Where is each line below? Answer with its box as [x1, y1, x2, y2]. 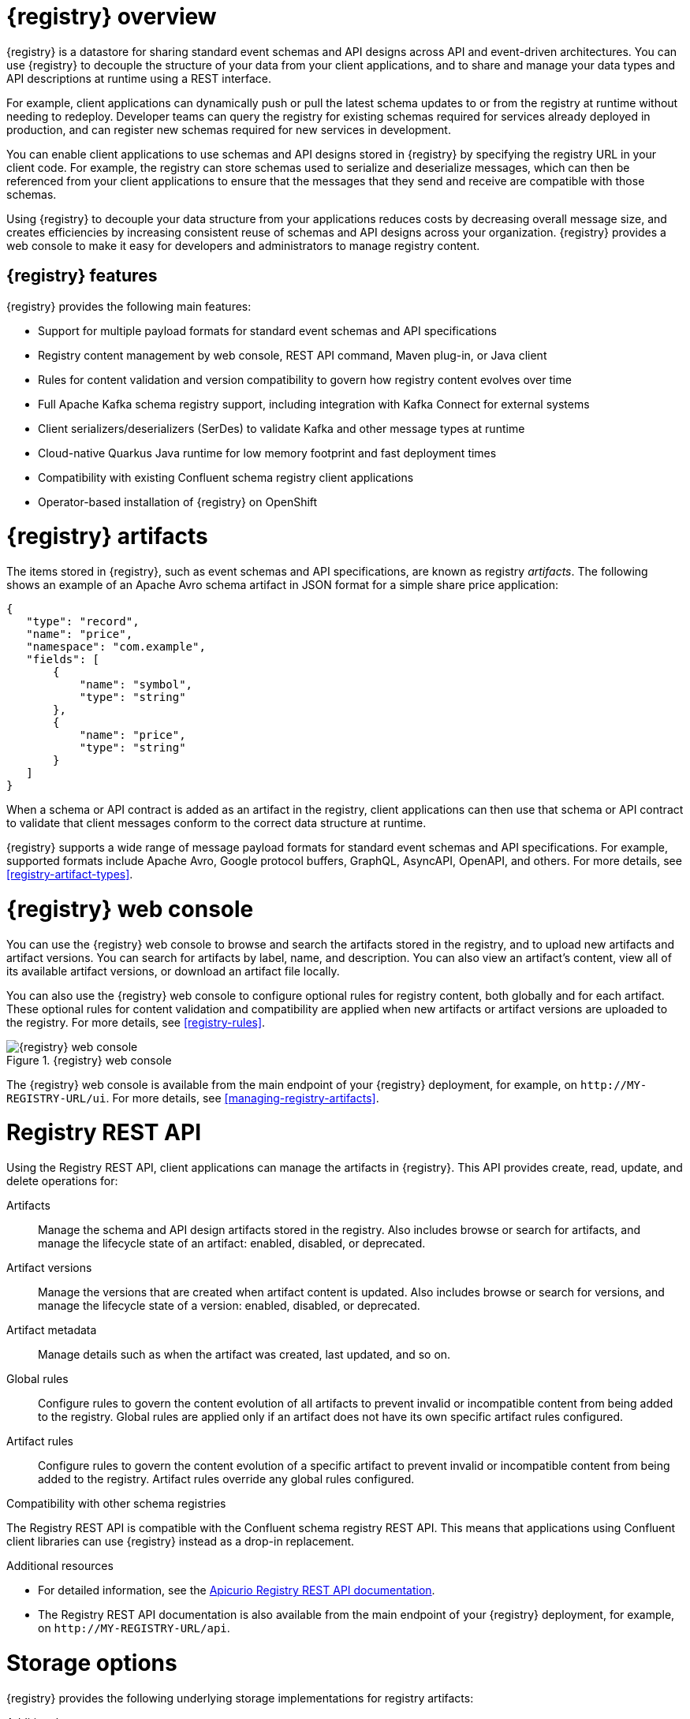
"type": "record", [26, 615, 140, 628]
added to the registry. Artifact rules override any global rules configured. [38, 1472, 415, 1486]
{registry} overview [6, 3, 217, 30]
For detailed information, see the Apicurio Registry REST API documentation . [38, 1583, 435, 1598]
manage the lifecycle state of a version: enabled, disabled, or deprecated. [38, 1299, 420, 1313]
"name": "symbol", [79, 678, 193, 692]
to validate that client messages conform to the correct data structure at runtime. [6, 816, 427, 830]
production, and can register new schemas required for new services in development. [6, 122, 451, 136]
